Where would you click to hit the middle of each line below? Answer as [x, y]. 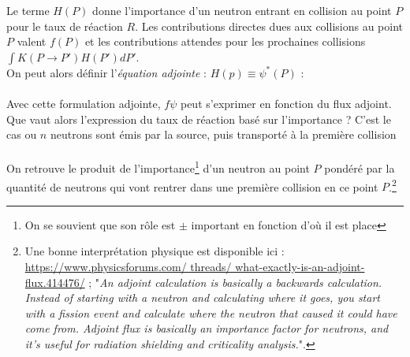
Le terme [28, 10]
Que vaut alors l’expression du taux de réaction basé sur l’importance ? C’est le [199, 119]
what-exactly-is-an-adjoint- [300, 267]
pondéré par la [360, 168]
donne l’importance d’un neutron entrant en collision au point [242, 10]
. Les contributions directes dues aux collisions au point [269, 26]
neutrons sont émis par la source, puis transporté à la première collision [223, 134]
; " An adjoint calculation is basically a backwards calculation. [235, 282]
